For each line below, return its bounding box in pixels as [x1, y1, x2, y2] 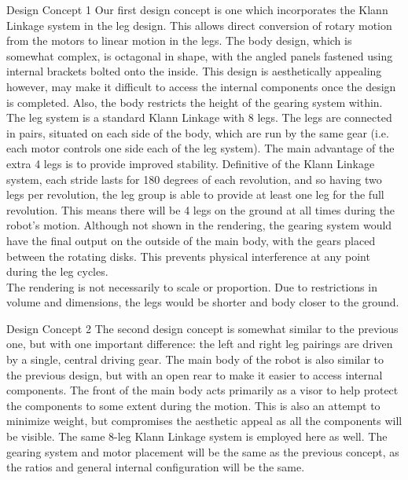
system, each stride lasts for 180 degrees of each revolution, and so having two [6, 170, 382, 187]
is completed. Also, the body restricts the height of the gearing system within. [6, 93, 383, 110]
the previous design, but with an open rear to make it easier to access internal [6, 366, 383, 383]
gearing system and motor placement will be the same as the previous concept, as [6, 443, 399, 460]
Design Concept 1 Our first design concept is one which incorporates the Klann [6, 2, 388, 17]
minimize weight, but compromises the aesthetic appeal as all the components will [6, 412, 402, 429]
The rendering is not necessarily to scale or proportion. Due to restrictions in [6, 278, 377, 295]
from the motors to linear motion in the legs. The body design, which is [6, 32, 352, 49]
